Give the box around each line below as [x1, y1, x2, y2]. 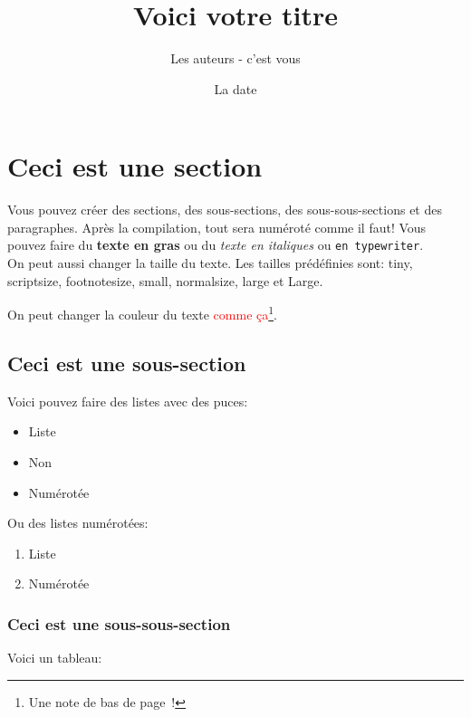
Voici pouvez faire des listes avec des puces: [7, 391, 248, 410]
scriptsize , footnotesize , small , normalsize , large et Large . [7, 271, 323, 290]
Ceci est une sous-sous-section [7, 612, 231, 635]
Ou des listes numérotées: [7, 513, 149, 532]
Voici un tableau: [7, 648, 102, 667]
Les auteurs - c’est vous [170, 49, 301, 68]
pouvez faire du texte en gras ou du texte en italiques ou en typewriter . [7, 235, 424, 254]
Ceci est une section [7, 148, 263, 185]
